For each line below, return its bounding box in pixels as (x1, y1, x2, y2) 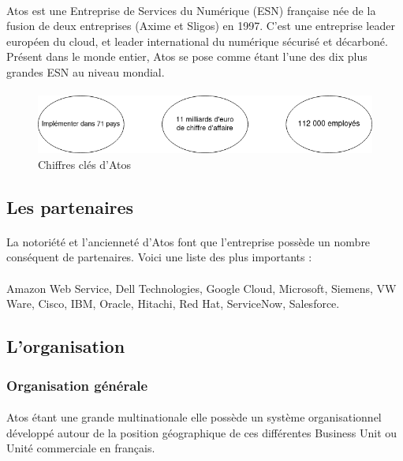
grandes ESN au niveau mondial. (6, 63, 165, 80)
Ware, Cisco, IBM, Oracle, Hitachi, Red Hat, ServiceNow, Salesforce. (6, 295, 340, 312)
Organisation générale (6, 375, 148, 395)
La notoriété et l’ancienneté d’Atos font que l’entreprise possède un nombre (6, 233, 371, 249)
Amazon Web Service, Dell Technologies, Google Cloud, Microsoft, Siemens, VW (6, 279, 397, 296)
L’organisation (6, 334, 125, 358)
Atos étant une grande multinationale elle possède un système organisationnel (6, 409, 382, 425)
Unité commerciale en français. (6, 440, 155, 456)
